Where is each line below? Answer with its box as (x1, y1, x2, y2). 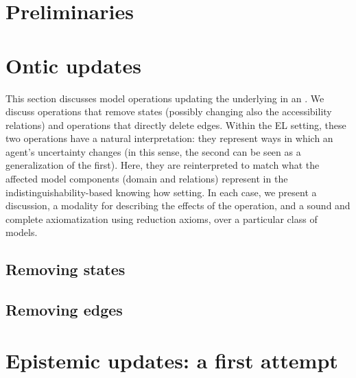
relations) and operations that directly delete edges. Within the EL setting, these (5, 117, 346, 132)
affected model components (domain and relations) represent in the (5, 172, 288, 186)
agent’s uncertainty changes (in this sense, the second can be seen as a (5, 144, 301, 158)
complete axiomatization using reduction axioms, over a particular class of (5, 211, 318, 226)
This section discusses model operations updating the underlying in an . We (5, 91, 324, 105)
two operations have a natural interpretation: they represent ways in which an (5, 131, 333, 145)
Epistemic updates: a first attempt (5, 346, 338, 374)
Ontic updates (5, 51, 141, 79)
